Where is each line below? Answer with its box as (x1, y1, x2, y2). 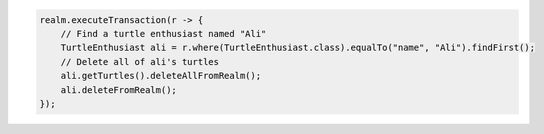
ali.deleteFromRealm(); (60, 84, 177, 95)
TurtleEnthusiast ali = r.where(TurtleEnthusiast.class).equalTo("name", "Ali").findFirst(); (60, 42, 535, 54)
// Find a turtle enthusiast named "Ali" (60, 28, 267, 39)
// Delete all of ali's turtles (60, 56, 220, 67)
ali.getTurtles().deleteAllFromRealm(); (60, 70, 262, 82)
